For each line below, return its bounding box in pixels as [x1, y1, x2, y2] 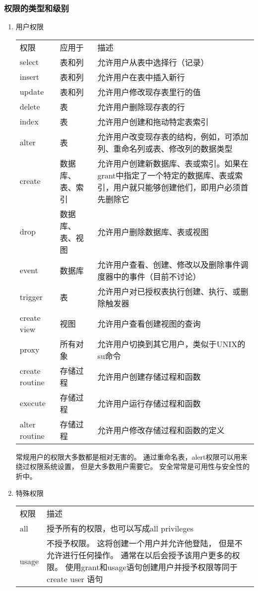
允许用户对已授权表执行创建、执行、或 [97, 285, 241, 297]
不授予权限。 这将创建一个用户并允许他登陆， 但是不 [47, 537, 243, 549]
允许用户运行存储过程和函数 [97, 397, 201, 409]
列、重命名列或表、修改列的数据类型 [97, 142, 233, 154]
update [19, 86, 44, 98]
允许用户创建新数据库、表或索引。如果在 [97, 157, 249, 169]
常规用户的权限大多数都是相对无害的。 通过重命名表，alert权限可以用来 [15, 451, 248, 462]
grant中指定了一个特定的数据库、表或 [97, 169, 235, 181]
